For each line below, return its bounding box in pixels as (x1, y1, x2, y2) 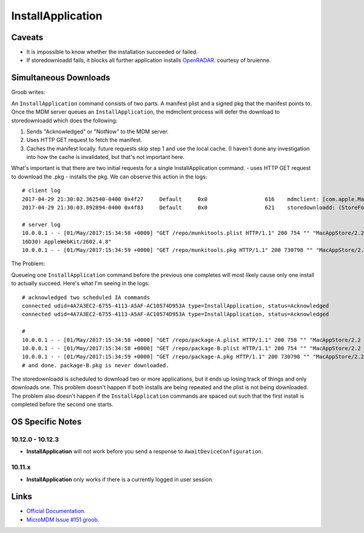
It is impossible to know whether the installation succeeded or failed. (26, 49, 198, 56)
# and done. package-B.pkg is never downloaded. (22, 362, 169, 368)
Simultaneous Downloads (11, 73, 110, 83)
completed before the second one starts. (11, 401, 113, 408)
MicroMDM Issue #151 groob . (26, 516, 99, 523)
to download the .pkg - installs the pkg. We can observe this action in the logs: (11, 173, 207, 180)
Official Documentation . (26, 508, 86, 515)
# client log (22, 187, 61, 194)
